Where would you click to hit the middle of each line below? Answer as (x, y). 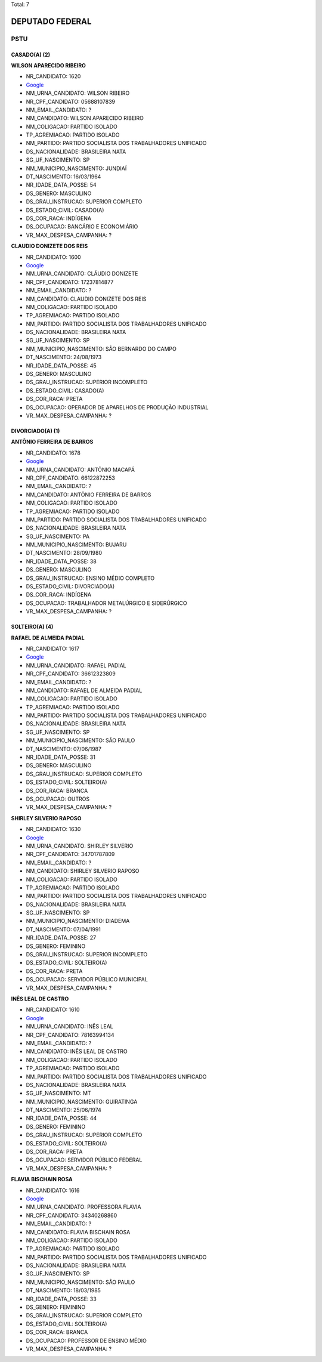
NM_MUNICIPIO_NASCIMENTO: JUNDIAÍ (76, 168)
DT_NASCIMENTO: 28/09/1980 (64, 553)
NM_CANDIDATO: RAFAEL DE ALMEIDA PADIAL (84, 690)
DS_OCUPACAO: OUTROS (58, 799)
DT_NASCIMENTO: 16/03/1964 (64, 177)
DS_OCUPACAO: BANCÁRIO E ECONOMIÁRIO (82, 227)
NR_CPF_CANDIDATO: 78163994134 (70, 1034)
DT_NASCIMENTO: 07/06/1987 (64, 749)
